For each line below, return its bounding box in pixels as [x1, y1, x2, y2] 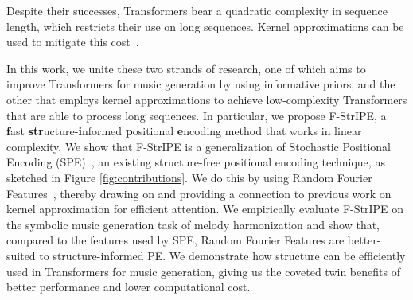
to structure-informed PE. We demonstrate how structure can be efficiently [39, 247, 406, 263]
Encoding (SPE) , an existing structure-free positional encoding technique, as [6, 154, 385, 170]
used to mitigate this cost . [6, 33, 139, 50]
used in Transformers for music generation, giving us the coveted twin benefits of [6, 263, 400, 279]
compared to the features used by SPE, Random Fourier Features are [6, 232, 345, 248]
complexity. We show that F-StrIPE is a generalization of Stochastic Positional [6, 138, 392, 154]
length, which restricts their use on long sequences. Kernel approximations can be [6, 18, 404, 34]
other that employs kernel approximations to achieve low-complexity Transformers [6, 91, 407, 107]
